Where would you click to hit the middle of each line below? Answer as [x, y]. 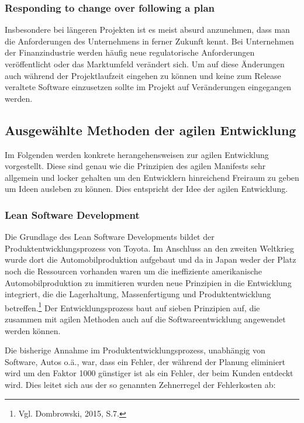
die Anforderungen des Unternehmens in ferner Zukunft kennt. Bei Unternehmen [149, 41]
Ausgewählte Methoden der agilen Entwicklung [151, 130]
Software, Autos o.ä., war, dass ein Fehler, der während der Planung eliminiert [145, 361]
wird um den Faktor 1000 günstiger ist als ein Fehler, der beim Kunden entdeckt [149, 373]
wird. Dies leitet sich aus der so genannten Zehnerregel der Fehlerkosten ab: [140, 384]
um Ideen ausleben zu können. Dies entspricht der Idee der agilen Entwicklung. [146, 189]
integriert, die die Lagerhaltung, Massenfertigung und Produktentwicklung [138, 294]
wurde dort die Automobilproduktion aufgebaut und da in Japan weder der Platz [151, 259]
